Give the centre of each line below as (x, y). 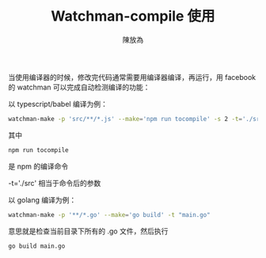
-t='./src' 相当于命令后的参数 (55, 183)
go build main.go (37, 246)
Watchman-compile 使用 (133, 16)
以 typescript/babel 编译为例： (58, 104)
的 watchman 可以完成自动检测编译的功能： (79, 87)
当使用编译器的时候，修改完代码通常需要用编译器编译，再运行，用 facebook (132, 77)
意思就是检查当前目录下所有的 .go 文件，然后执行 (88, 231)
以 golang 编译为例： (42, 199)
